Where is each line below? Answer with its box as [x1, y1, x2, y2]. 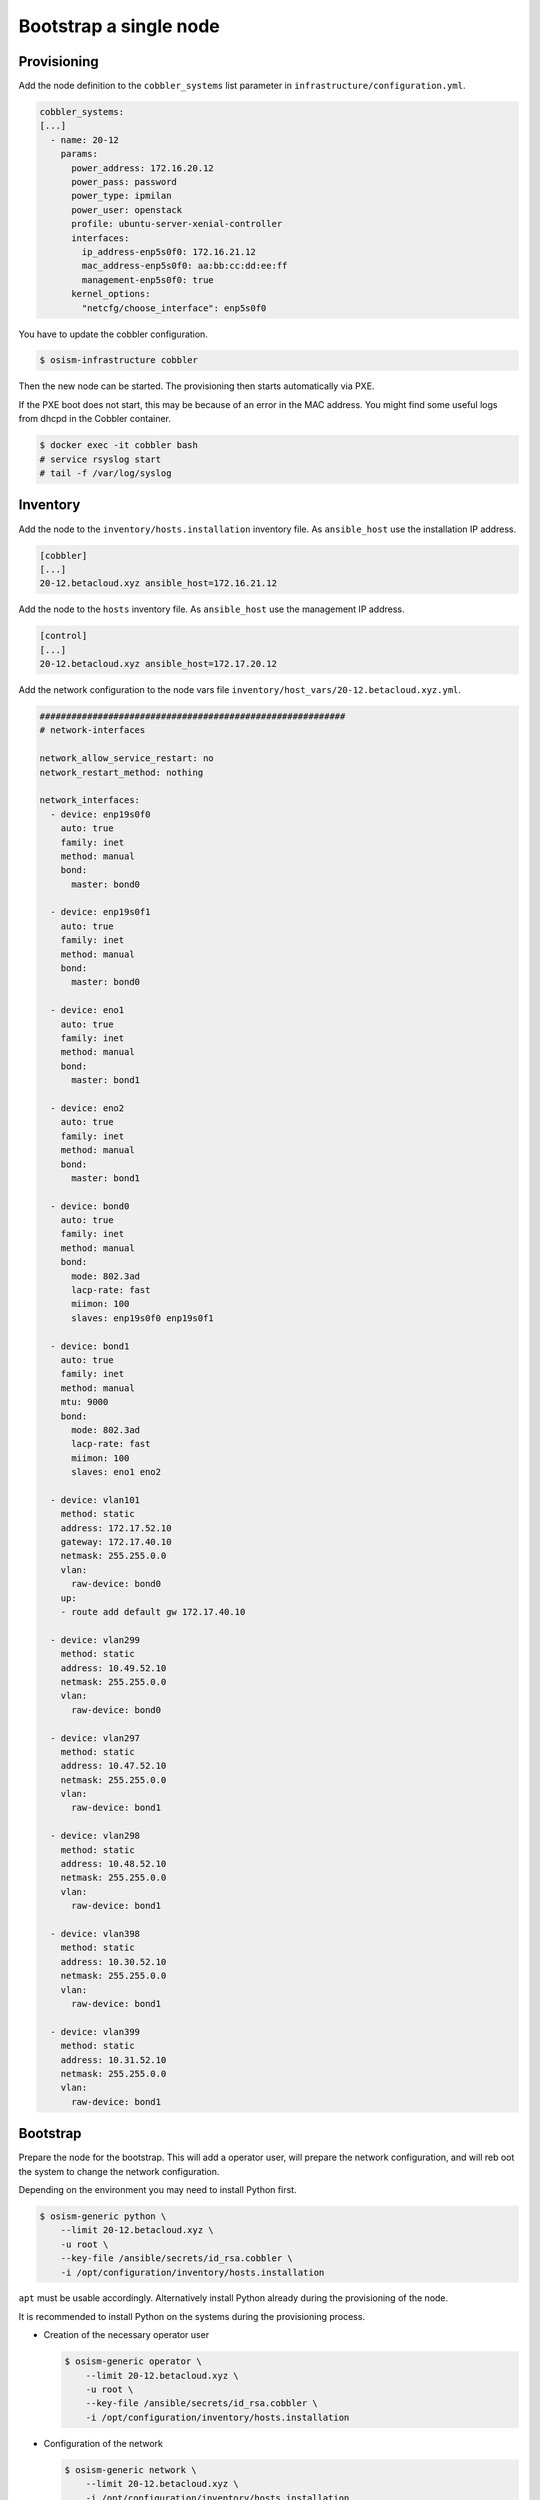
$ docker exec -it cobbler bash [39, 440, 199, 451]
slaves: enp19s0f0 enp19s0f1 [71, 1312, 214, 1324]
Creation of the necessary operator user [43, 2329, 210, 2341]
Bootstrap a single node [18, 15, 220, 37]
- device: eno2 [50, 1102, 125, 1114]
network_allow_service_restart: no [39, 753, 214, 764]
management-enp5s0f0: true [81, 274, 214, 285]
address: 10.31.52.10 [60, 2054, 167, 2065]
